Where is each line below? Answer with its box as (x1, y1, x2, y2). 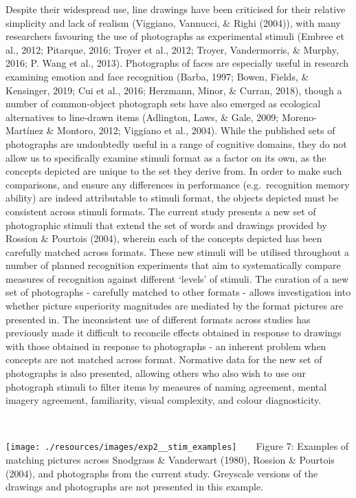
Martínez (5, 123, 43, 138)
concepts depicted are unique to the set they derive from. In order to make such (5, 164, 342, 178)
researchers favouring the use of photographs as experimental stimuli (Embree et (5, 29, 344, 43)
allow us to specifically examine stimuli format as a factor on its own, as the (5, 150, 326, 164)
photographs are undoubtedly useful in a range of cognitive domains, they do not (5, 136, 347, 151)
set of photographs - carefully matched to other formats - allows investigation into (5, 285, 351, 299)
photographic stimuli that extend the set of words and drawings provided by (5, 217, 327, 232)
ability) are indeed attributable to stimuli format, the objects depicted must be (5, 191, 339, 205)
